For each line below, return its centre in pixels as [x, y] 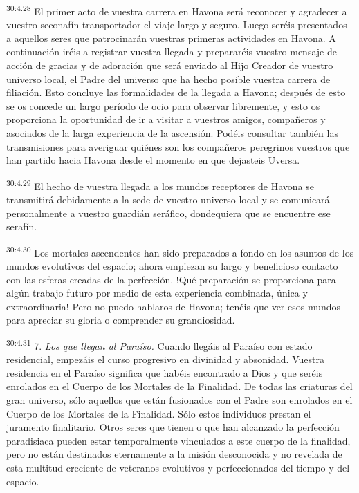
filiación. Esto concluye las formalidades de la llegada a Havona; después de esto [176, 92]
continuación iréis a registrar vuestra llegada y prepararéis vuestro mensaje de [172, 52]
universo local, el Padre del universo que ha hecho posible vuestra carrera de [168, 78]
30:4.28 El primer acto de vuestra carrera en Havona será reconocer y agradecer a [177, 10]
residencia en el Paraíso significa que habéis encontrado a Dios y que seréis [165, 372]
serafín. [22, 226]
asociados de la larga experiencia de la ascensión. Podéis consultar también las [172, 133]
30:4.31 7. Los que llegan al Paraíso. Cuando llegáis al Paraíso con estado [159, 345]
